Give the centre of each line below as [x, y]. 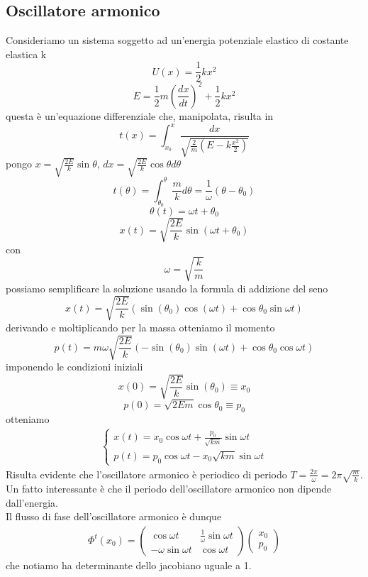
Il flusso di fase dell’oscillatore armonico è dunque [114, 516]
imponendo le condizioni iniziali [74, 366]
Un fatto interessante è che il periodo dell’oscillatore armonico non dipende [169, 489]
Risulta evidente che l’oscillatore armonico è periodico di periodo [146, 474]
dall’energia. [32, 502]
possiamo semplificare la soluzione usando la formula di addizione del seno [167, 288]
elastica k [26, 54]
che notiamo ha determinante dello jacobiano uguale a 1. [129, 565]
